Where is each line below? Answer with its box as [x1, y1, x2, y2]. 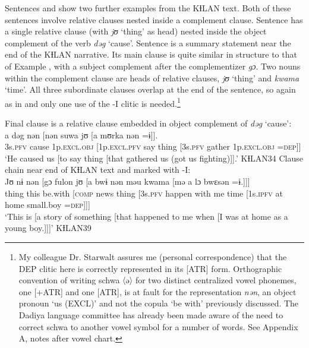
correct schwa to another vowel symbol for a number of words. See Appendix [18, 320, 298, 333]
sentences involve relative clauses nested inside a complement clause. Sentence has [5, 13, 303, 26]
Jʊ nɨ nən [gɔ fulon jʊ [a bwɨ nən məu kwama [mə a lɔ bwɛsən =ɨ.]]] [5, 175, 250, 187]
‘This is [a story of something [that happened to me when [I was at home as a [5, 210, 288, 222]
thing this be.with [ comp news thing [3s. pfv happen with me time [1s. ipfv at [5, 186, 283, 199]
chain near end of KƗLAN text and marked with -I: [5, 163, 191, 176]
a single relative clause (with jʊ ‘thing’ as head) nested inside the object [5, 25, 267, 37]
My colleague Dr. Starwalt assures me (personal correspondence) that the [18, 250, 287, 262]
